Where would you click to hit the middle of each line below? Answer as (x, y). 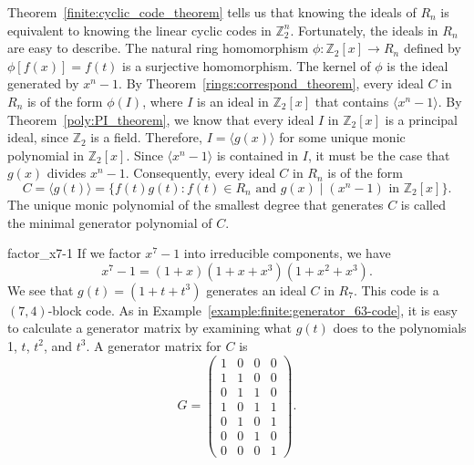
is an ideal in (233, 101)
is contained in (258, 155)
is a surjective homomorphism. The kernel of (247, 65)
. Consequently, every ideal (200, 173)
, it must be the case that (379, 155)
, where (163, 101)
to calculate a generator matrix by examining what (150, 328)
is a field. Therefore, (146, 137)
